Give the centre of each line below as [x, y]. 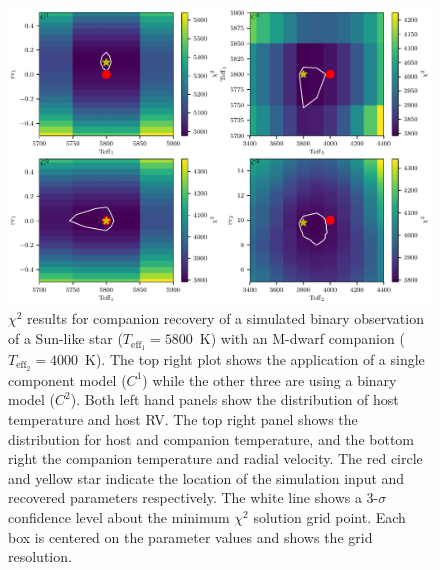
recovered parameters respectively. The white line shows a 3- [193, 497]
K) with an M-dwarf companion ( [302, 338]
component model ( [67, 379]
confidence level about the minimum [119, 516]
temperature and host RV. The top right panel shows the [183, 418]
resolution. [40, 556]
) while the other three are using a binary [269, 379]
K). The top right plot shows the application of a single [255, 358]
